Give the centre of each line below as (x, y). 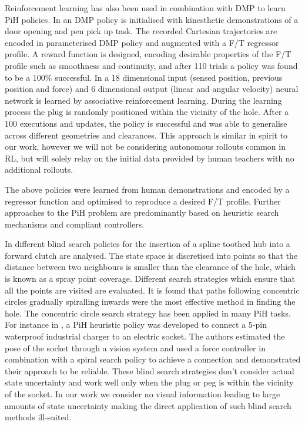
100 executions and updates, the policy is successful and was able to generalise (146, 123)
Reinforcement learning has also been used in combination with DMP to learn (145, 8)
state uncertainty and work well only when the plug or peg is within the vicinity (149, 382)
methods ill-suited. (38, 417)
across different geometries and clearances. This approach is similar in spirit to (146, 135)
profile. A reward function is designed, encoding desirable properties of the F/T (148, 54)
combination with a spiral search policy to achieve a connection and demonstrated (153, 359)
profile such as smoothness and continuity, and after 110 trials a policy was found (151, 65)
